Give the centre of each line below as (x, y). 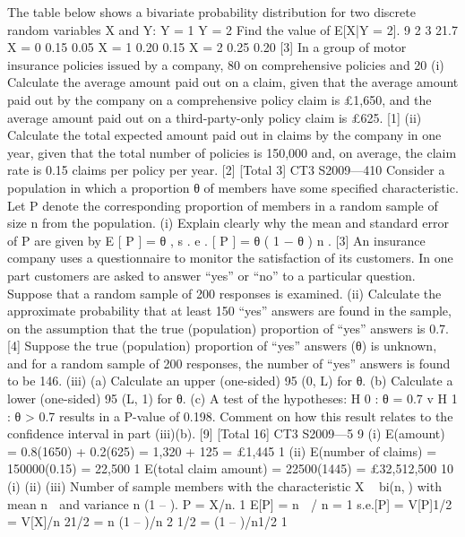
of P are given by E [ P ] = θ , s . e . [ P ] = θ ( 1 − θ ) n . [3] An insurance (216, 240)
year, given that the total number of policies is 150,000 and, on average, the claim (232, 152)
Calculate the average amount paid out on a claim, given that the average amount (233, 82)
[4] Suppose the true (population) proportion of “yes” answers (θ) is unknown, (222, 346)
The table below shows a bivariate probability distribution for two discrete (211, 12)
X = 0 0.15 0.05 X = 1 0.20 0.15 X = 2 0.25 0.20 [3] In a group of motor (207, 47)
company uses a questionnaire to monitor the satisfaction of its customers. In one (230, 258)
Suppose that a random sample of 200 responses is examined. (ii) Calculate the (224, 293)
